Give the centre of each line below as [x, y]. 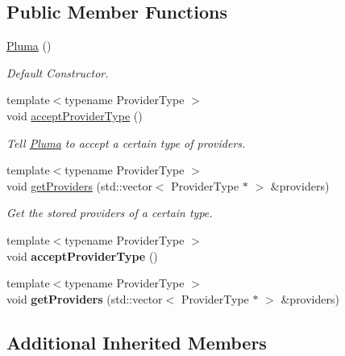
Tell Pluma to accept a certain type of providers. [126, 142]
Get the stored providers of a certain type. [110, 213]
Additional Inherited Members [137, 342]
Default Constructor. [58, 72]
